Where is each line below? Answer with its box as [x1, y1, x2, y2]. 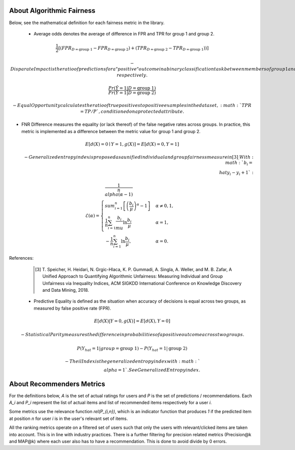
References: [9, 255, 34, 261]
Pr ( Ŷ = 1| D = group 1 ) [108, 85, 156, 91]
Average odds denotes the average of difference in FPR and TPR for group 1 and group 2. [33, 31, 215, 36]
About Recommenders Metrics [9, 380, 105, 388]
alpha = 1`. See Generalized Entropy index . [104, 367, 201, 373]
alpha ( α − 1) [105, 192, 133, 197]
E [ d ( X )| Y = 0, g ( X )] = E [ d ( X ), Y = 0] [94, 318, 171, 324]
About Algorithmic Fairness [9, 6, 96, 15]
